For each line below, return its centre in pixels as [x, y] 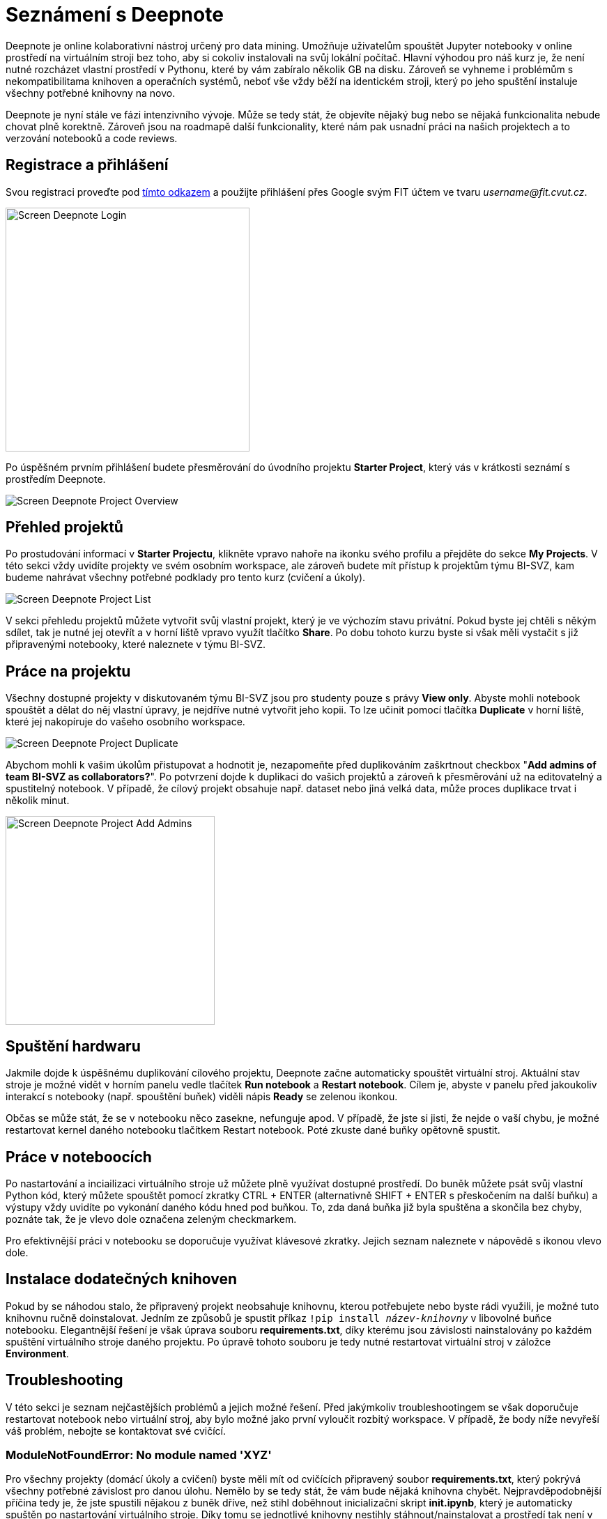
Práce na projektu [68, 671]
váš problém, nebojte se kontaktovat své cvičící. [116, 1431]
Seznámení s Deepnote [115, 15]
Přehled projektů [64, 527]
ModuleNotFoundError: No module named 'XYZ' [139, 1455]
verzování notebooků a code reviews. [92, 138]
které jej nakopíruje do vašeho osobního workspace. [125, 722]
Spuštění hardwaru [73, 1046]
